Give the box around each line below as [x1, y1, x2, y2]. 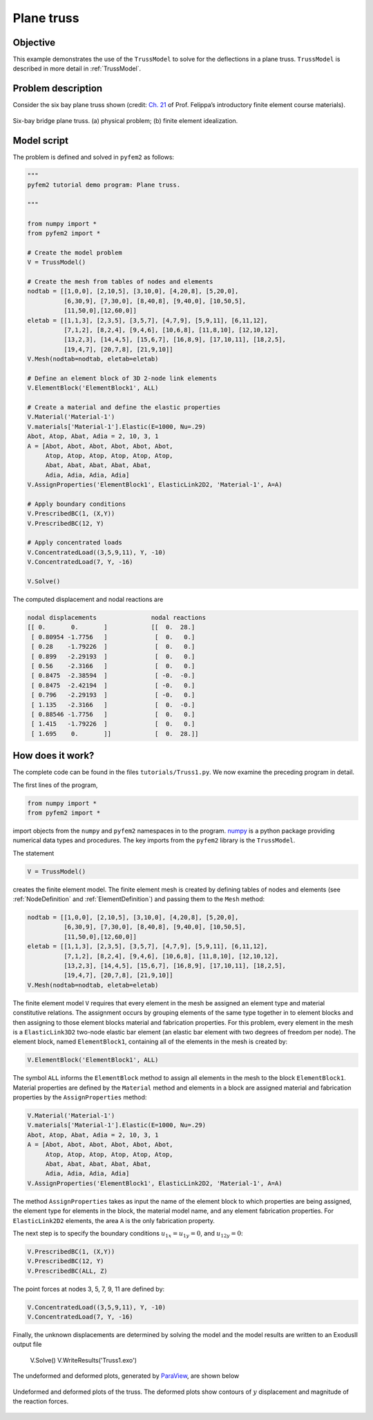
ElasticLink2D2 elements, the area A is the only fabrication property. [12, 1216, 216, 1224]
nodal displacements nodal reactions [27, 614, 207, 622]
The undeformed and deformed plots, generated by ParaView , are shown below [12, 1372, 240, 1380]
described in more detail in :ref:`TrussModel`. [12, 64, 142, 73]
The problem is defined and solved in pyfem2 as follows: [12, 153, 175, 161]
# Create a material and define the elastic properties [27, 404, 221, 411]
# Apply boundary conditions [27, 500, 126, 508]
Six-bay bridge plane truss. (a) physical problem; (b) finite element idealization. [12, 116, 238, 124]
